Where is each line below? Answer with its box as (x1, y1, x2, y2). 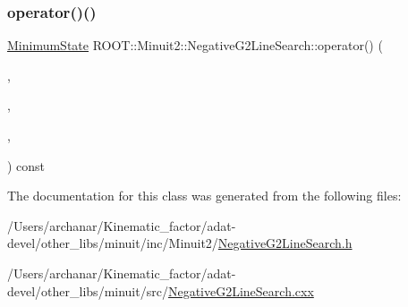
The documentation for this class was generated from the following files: (7, 186, 402, 205)
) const (7, 156, 46, 175)
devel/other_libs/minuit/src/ (7, 281, 168, 300)
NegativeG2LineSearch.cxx (167, 281, 314, 300)
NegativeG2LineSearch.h (217, 234, 353, 252)
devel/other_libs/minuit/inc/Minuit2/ (7, 234, 218, 252)
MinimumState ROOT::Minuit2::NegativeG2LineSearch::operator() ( (7, 36, 383, 55)
